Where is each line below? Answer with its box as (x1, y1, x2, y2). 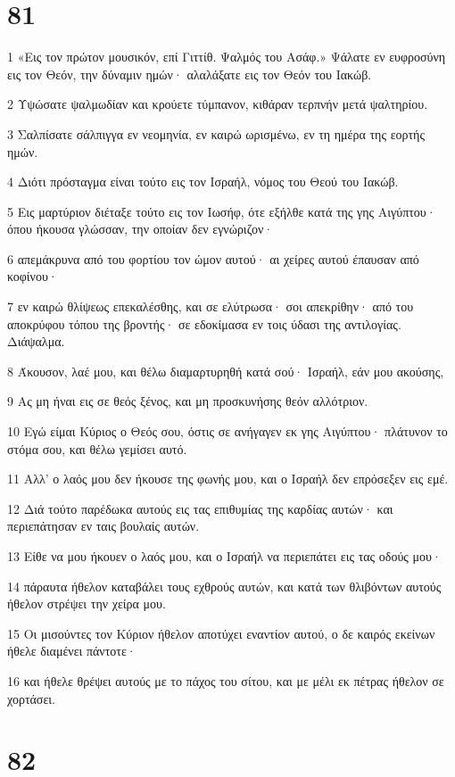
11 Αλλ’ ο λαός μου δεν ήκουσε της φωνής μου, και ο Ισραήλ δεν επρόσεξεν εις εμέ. (7, 469, 449, 488)
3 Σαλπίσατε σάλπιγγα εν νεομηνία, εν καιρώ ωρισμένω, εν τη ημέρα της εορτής (7, 124, 425, 143)
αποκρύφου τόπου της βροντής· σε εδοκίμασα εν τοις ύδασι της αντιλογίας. (7, 314, 401, 333)
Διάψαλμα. (7, 332, 65, 351)
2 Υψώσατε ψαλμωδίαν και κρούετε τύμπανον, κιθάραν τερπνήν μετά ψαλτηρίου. (7, 95, 428, 113)
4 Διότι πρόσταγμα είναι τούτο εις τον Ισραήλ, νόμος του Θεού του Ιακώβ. (7, 172, 399, 191)
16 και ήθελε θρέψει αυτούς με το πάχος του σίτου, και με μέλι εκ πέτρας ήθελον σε (7, 671, 444, 690)
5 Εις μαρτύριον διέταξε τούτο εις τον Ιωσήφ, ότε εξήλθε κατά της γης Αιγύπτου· (7, 202, 436, 220)
